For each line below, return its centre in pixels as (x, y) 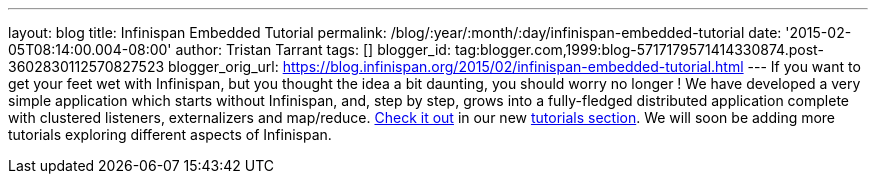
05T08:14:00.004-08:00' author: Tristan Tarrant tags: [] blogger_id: (229, 49)
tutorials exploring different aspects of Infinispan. (170, 134)
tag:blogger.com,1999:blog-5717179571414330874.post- (639, 49)
